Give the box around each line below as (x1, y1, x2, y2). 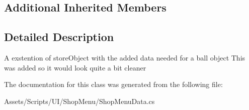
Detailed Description (4, 29, 114, 44)
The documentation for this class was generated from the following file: (4, 79, 223, 89)
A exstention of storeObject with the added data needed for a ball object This (4, 52, 245, 62)
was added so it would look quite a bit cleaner (4, 62, 146, 72)
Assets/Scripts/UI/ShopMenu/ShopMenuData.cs (4, 95, 155, 106)
